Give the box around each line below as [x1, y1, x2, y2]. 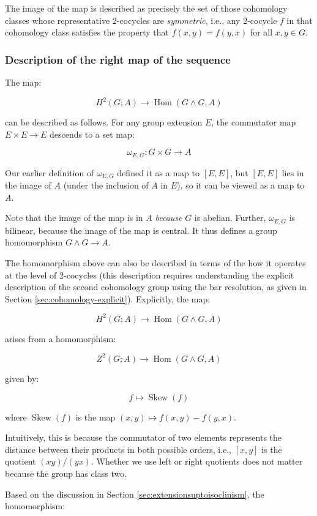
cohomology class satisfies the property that [5, 26, 170, 39]
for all [250, 26, 273, 39]
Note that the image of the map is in [5, 211, 143, 224]
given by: [5, 372, 39, 384]
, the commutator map [211, 116, 296, 129]
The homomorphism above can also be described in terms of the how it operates [5, 256, 306, 269]
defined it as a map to [117, 166, 200, 179]
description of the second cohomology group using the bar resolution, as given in [5, 280, 307, 293]
